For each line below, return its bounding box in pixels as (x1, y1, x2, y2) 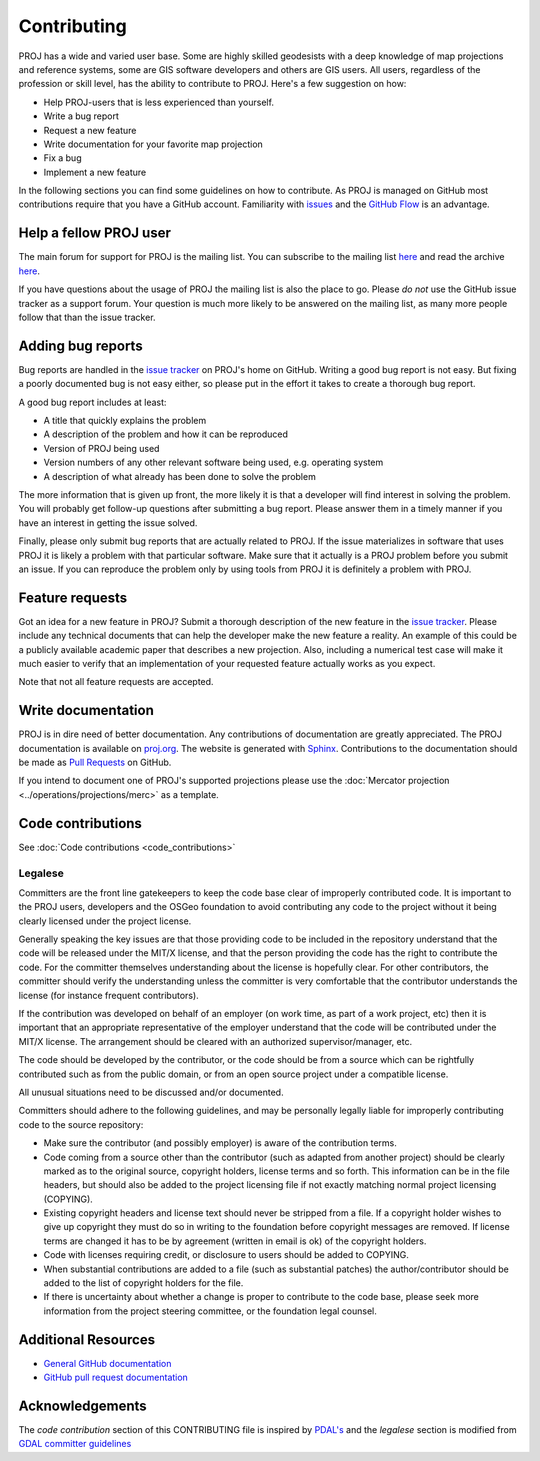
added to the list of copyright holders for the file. (43, 1277, 244, 1289)
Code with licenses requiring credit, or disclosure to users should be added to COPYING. (43, 1249, 410, 1261)
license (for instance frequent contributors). (18, 989, 199, 1001)
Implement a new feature (43, 166, 147, 178)
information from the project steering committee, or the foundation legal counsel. (43, 1305, 377, 1317)
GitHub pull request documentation (43, 1371, 189, 1384)
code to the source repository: (18, 1118, 144, 1130)
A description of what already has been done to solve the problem (43, 470, 317, 482)
